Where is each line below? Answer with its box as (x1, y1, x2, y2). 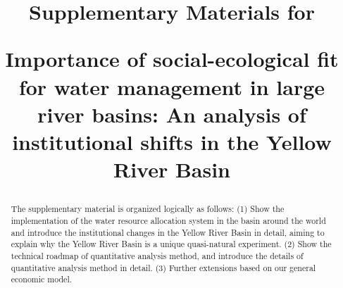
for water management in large (18, 72, 325, 101)
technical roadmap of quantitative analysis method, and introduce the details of (11, 249, 304, 261)
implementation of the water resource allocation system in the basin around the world (11, 214, 326, 226)
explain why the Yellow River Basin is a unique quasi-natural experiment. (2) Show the (11, 238, 332, 250)
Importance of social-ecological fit (5, 44, 339, 73)
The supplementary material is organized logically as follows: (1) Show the (11, 203, 285, 215)
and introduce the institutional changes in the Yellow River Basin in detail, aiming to (11, 226, 325, 238)
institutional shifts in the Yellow (12, 127, 332, 156)
